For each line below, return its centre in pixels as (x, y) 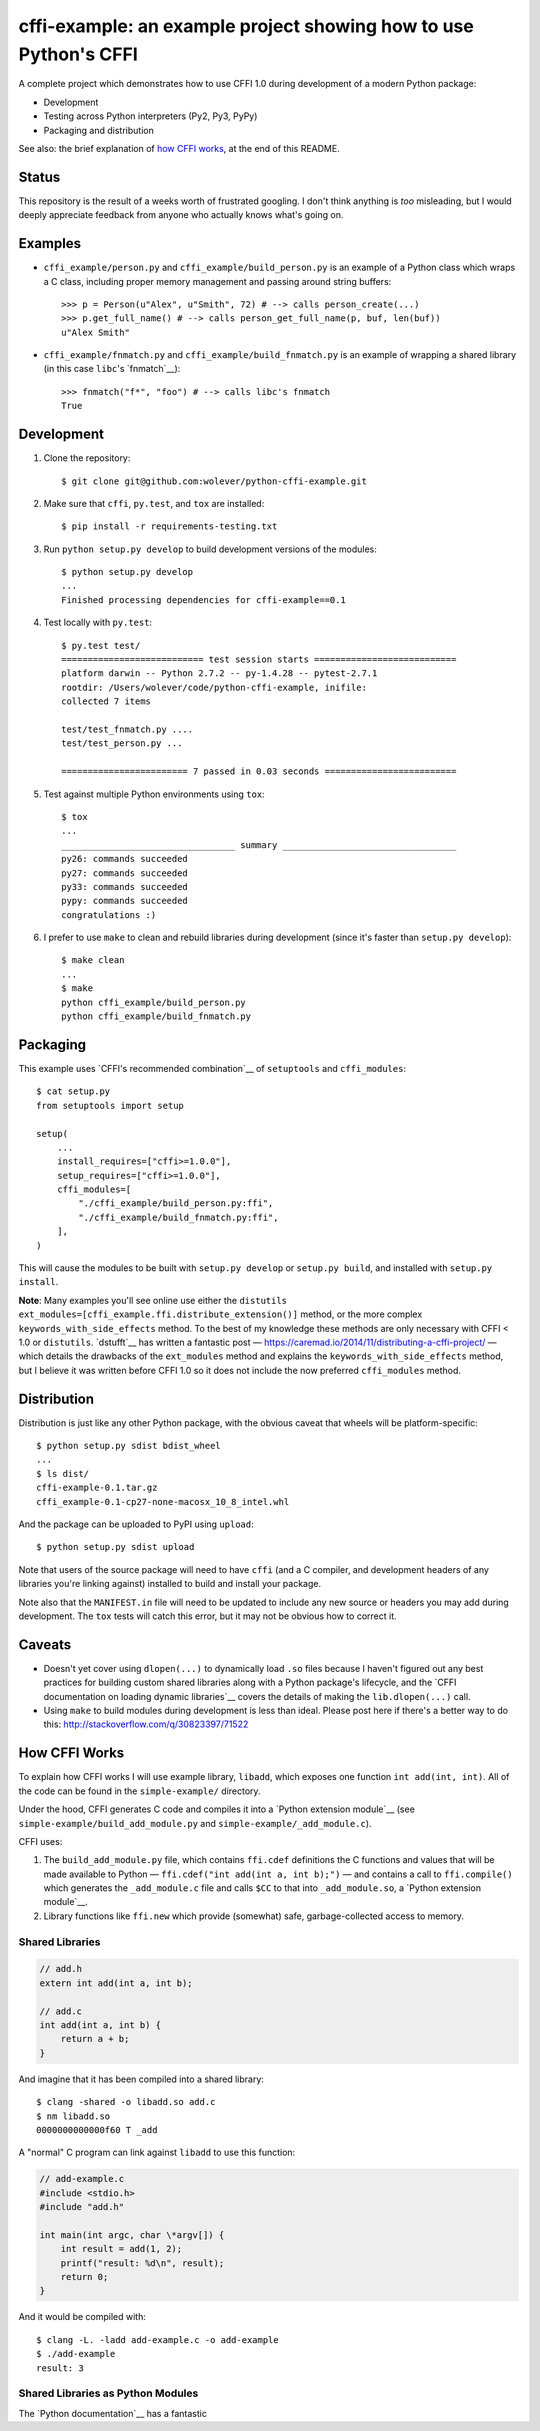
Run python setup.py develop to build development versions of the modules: (210, 549)
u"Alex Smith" (95, 332)
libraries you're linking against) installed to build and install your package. (170, 1584)
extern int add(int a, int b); (116, 1983)
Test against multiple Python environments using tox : (154, 794)
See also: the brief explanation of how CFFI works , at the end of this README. (179, 148)
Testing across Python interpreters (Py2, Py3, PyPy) (150, 116)
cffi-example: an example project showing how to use (246, 26)
